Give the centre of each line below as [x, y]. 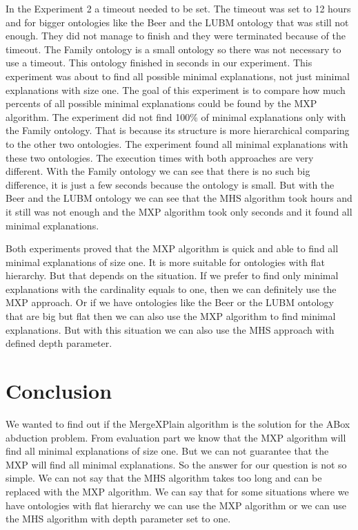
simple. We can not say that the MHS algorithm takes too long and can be [164, 478]
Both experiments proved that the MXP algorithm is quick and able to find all [172, 248]
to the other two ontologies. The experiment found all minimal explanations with [177, 143]
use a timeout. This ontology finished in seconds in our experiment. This [159, 63]
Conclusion [59, 391]
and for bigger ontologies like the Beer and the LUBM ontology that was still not [177, 22]
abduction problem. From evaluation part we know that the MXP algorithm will [176, 437]
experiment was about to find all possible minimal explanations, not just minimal [178, 76]
